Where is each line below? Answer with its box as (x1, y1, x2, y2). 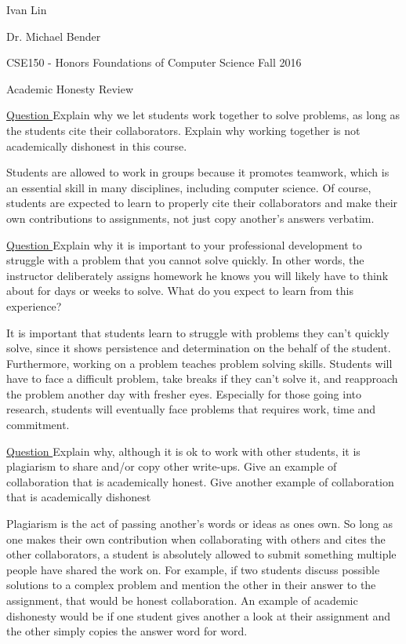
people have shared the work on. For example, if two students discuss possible (6, 561, 380, 577)
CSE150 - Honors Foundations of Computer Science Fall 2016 (6, 54, 302, 71)
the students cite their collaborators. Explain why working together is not (6, 122, 361, 138)
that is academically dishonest (6, 489, 151, 505)
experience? (6, 297, 62, 314)
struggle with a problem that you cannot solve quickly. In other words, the (6, 252, 364, 268)
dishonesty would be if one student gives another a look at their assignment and (6, 607, 391, 624)
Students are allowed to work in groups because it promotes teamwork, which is (6, 164, 390, 180)
